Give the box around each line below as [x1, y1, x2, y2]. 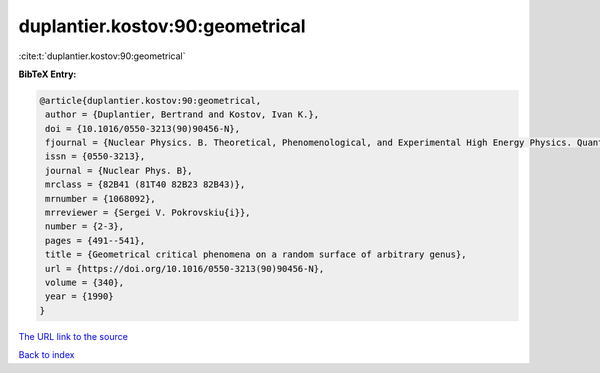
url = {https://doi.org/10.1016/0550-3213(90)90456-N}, [45, 263, 325, 274]
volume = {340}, [45, 277, 125, 288]
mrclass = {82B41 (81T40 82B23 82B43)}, [45, 179, 246, 190]
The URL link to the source [18, 330, 129, 342]
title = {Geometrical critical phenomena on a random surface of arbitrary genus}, [45, 249, 467, 260]
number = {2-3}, [45, 221, 125, 232]
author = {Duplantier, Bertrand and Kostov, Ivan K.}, [45, 109, 320, 120]
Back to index [18, 349, 75, 361]
